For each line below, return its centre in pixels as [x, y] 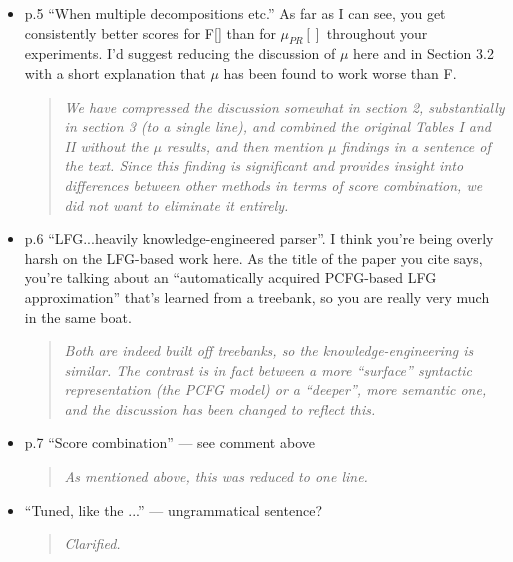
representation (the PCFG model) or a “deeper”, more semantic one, [275, 389]
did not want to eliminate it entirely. [176, 204]
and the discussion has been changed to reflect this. [220, 408]
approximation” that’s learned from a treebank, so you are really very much [257, 296]
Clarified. [92, 543]
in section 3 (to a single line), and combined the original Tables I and [277, 126]
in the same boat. [78, 316]
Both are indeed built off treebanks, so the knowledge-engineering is [269, 350]
